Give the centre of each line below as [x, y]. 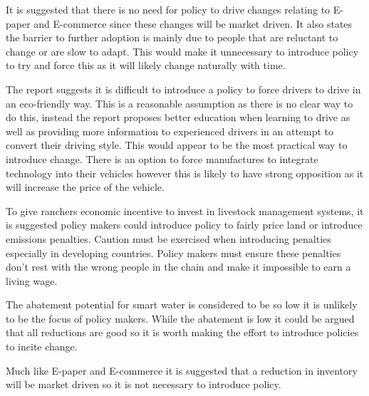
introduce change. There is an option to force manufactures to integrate [162, 158]
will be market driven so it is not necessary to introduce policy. [144, 384]
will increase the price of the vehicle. [85, 187]
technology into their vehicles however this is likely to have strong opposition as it [185, 173]
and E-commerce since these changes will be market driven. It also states [193, 23]
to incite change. [42, 346]
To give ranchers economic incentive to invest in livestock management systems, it [185, 210]
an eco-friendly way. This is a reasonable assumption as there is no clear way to [180, 103]
